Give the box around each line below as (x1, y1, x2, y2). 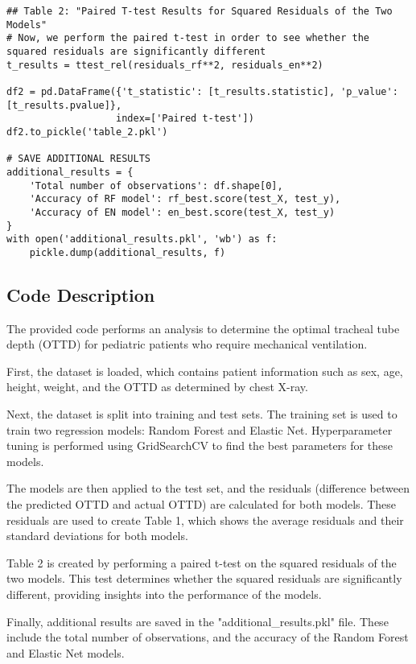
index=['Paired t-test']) (116, 113, 254, 125)
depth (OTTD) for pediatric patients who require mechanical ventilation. (6, 336, 368, 353)
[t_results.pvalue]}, (6, 99, 122, 111)
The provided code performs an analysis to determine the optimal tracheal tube (6, 320, 400, 336)
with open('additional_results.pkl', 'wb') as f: (6, 233, 278, 245)
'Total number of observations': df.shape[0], (29, 179, 283, 192)
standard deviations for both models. (6, 527, 188, 544)
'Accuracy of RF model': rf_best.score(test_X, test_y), (29, 193, 341, 205)
